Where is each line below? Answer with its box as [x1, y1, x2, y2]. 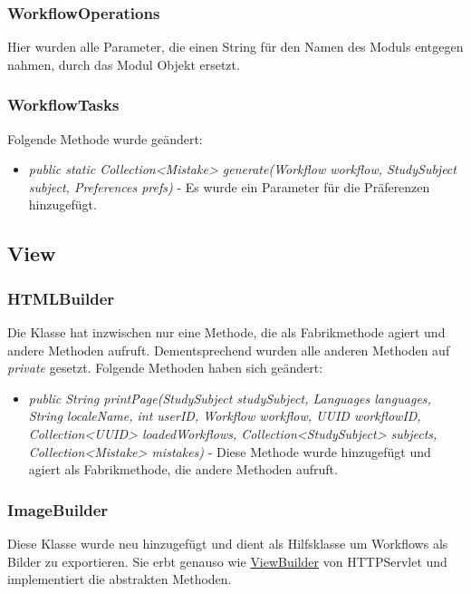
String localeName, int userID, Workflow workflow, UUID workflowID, [28, 406, 421, 425]
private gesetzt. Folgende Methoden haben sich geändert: [7, 358, 323, 377]
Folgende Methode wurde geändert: [7, 129, 203, 148]
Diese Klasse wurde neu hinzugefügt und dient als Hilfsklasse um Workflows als [7, 533, 448, 552]
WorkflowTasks [7, 93, 120, 116]
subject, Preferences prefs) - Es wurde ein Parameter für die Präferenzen [28, 177, 430, 196]
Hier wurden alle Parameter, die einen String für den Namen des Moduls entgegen [7, 37, 464, 56]
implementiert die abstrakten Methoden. [7, 570, 232, 589]
